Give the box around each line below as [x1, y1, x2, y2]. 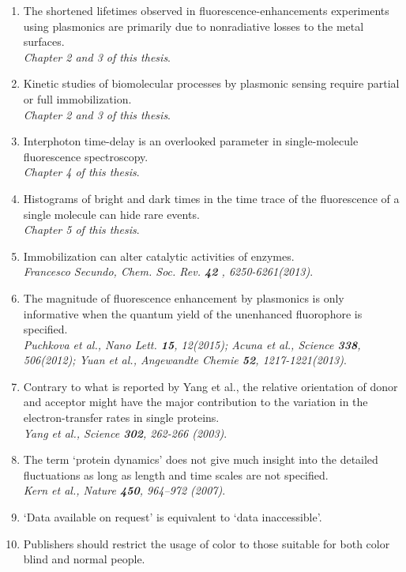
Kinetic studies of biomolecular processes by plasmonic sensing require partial [23, 75, 400, 92]
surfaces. [23, 33, 65, 50]
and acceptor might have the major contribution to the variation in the [23, 393, 368, 410]
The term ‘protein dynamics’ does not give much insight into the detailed [23, 451, 378, 468]
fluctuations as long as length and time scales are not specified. [23, 466, 329, 483]
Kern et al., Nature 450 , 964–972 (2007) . [23, 482, 226, 499]
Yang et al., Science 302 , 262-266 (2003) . [23, 424, 227, 441]
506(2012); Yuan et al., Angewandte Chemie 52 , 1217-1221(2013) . [23, 352, 347, 368]
